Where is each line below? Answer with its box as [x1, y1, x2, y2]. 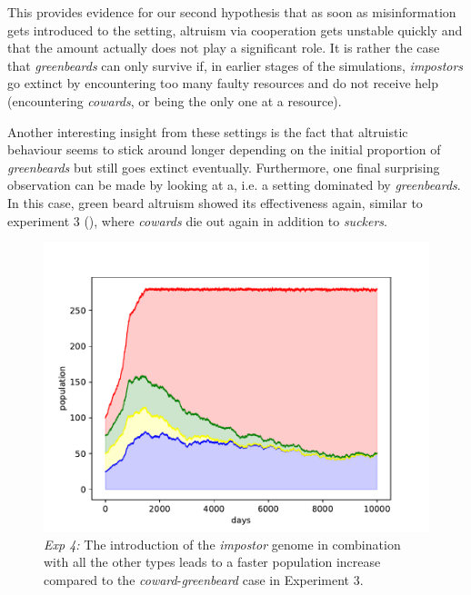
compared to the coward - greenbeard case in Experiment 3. [44, 570, 364, 589]
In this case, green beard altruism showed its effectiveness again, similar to [7, 193, 423, 212]
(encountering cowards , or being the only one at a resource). [7, 91, 342, 110]
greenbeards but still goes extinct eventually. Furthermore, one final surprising [7, 157, 440, 176]
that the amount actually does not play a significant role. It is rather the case [7, 38, 440, 57]
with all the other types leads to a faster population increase [44, 552, 381, 571]
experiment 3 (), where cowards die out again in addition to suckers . [7, 211, 387, 230]
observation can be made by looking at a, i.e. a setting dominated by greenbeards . [7, 175, 461, 194]
